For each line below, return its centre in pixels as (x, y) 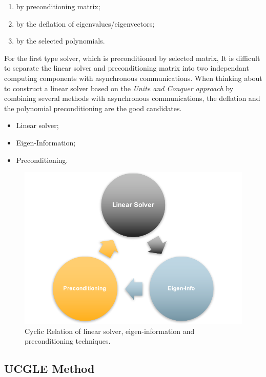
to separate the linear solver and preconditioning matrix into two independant (127, 68)
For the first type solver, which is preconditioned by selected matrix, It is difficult (132, 58)
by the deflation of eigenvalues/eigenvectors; (85, 23)
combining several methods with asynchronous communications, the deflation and (132, 98)
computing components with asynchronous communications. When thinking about (133, 78)
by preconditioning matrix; (58, 6)
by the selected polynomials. (60, 41)
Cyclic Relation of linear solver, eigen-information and (110, 331)
